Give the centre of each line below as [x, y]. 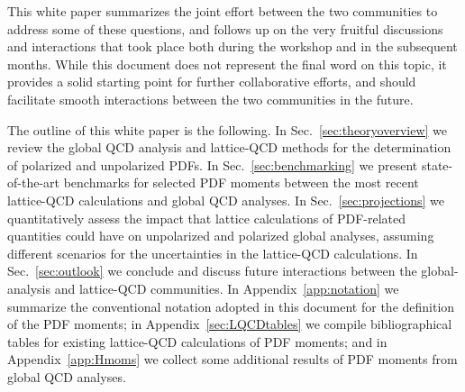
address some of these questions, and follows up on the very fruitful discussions [225, 28]
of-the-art [33, 182]
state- [437, 164]
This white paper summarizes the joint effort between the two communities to [223, 11]
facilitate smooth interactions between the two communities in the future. [210, 99]
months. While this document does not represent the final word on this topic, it [227, 64]
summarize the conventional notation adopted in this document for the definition [231, 306]
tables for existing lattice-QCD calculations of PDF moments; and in [197, 341]
